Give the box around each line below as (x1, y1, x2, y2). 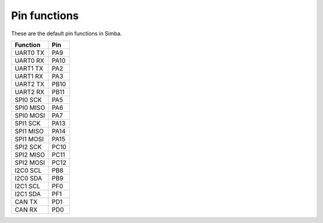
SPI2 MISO (14, 150, 45, 158)
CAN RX (14, 205, 38, 213)
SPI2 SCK (14, 142, 42, 151)
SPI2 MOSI (14, 158, 45, 167)
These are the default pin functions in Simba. (11, 30, 122, 37)
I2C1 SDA (14, 190, 41, 198)
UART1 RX (14, 72, 44, 80)
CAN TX (14, 197, 38, 206)
